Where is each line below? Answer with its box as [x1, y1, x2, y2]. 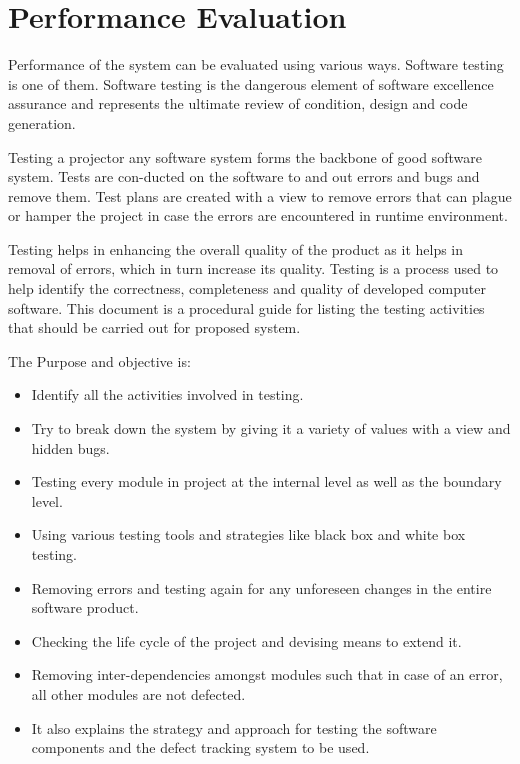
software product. [31, 597, 139, 618]
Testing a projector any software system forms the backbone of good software [8, 146, 482, 167]
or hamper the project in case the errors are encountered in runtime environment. [8, 205, 508, 226]
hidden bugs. [31, 437, 110, 458]
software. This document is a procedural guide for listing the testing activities [8, 297, 485, 318]
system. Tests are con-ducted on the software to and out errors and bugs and [8, 166, 480, 187]
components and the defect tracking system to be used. [31, 737, 370, 758]
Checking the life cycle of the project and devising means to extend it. [31, 630, 462, 651]
